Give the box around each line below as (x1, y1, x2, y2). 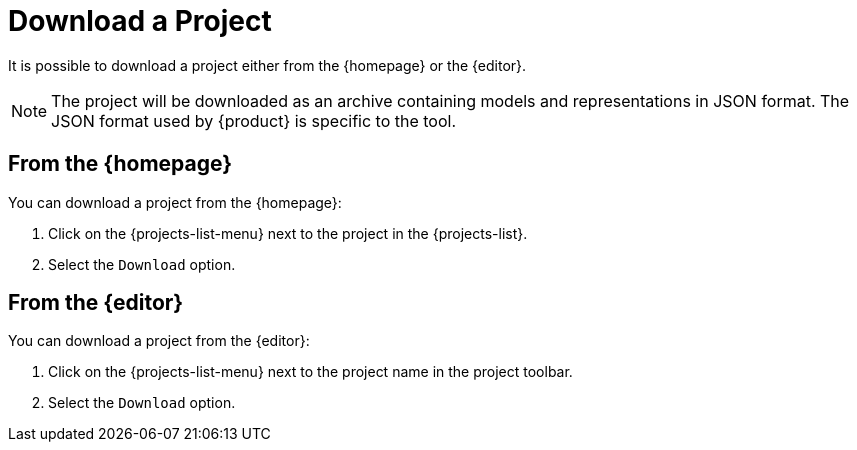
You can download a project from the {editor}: (8, 332, 310, 350)
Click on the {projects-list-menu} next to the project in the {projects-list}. (48, 224, 528, 242)
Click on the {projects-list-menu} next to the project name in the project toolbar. (48, 363, 573, 381)
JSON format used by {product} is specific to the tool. (51, 110, 457, 131)
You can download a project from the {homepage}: (8, 193, 342, 211)
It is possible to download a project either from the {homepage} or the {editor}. (8, 56, 527, 74)
